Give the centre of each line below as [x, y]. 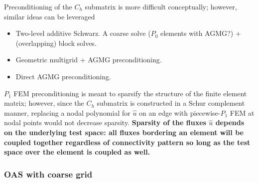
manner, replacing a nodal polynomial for [67, 112]
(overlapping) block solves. [56, 43]
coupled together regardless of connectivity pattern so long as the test [127, 142]
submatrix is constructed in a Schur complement [171, 103]
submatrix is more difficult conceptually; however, [161, 6]
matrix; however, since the [44, 103]
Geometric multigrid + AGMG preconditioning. [89, 60]
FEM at [242, 112]
